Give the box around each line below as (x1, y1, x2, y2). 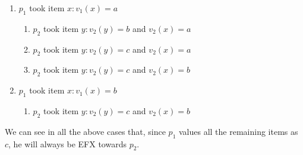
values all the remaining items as (178, 125, 298, 137)
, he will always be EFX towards (8, 137, 127, 150)
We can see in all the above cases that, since (5, 125, 166, 137)
